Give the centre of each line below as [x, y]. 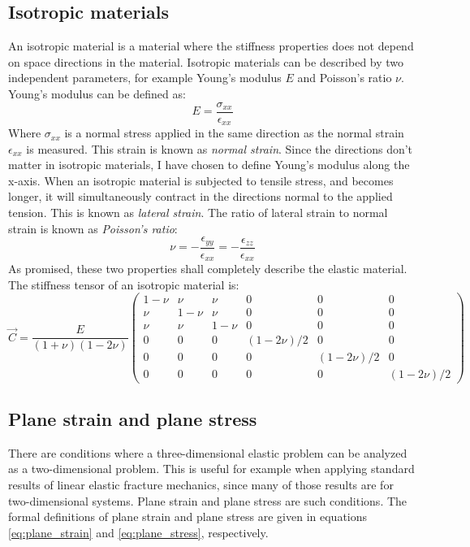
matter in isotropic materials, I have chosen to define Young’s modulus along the [209, 165]
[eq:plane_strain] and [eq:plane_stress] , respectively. [138, 532]
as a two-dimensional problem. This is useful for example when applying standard [211, 469]
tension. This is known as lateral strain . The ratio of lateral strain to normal [198, 213]
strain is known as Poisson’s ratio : [93, 228]
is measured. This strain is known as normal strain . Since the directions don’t [220, 148]
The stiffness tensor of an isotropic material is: [124, 284]
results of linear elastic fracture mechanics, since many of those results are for [201, 485]
